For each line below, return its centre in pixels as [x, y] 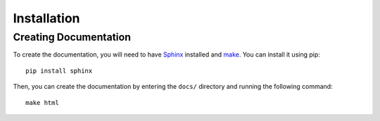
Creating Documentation [72, 37]
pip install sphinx [59, 71]
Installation [46, 18]
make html [42, 102]
